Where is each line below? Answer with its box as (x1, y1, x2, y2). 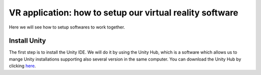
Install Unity (9, 37, 46, 45)
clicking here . (9, 63, 36, 69)
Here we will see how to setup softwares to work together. (9, 24, 125, 30)
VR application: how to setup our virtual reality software (9, 7, 239, 18)
